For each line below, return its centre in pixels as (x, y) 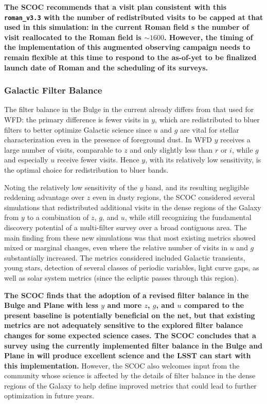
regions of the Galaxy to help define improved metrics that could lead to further (130, 385)
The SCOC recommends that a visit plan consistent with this (115, 7)
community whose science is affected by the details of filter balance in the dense (130, 375)
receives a (235, 140)
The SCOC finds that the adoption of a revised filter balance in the (127, 295)
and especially (26, 160)
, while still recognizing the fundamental (188, 217)
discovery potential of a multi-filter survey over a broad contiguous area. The (126, 227)
